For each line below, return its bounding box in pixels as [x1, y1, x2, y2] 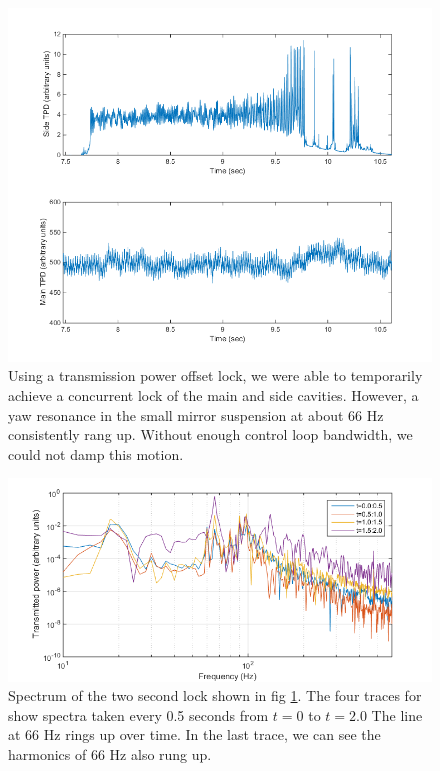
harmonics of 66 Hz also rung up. [8, 744, 212, 765]
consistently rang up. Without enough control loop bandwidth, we [8, 424, 413, 445]
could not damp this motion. [8, 443, 184, 464]
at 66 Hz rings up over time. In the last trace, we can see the [8, 724, 381, 745]
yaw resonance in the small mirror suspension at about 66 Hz [8, 404, 384, 425]
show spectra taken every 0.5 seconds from [8, 704, 269, 725]
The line [371, 704, 423, 725]
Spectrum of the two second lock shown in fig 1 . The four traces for [8, 685, 422, 706]
